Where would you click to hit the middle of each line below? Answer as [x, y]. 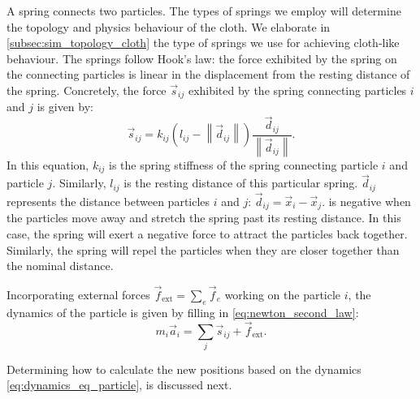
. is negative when [366, 201]
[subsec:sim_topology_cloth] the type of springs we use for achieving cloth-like [203, 43]
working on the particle [283, 294]
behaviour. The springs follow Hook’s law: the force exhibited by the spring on [202, 58]
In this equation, [48, 164]
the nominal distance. [60, 266]
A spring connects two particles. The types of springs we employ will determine [204, 11]
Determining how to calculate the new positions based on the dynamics [184, 369]
